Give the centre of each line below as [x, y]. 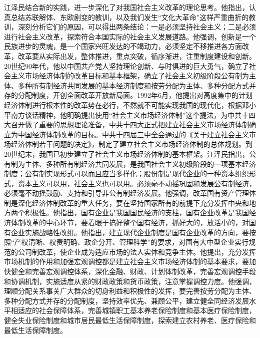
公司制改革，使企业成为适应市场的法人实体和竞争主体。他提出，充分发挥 [137, 251]
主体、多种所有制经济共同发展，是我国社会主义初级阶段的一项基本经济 [140, 164]
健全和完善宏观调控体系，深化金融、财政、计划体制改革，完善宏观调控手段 [133, 271]
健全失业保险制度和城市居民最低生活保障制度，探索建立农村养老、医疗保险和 [130, 320]
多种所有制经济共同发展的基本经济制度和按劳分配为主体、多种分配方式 [133, 85]
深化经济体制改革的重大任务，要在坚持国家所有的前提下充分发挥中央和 [133, 202]
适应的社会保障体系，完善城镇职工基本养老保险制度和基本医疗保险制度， [137, 310]
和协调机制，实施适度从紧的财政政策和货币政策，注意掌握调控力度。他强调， [130, 281]
